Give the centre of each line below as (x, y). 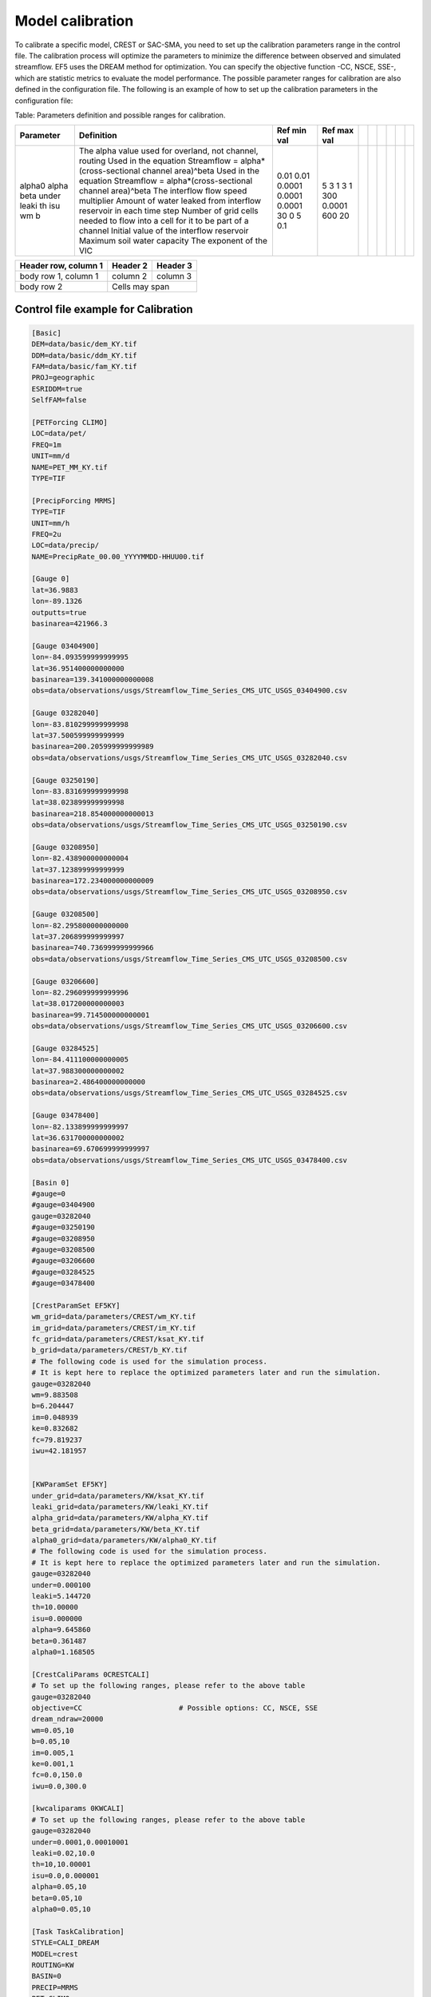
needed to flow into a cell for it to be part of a (164, 221)
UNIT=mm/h (51, 523)
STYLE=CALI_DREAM (65, 1943)
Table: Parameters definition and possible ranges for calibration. (120, 115)
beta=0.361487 (59, 1641)
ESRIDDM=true (57, 389)
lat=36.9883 (55, 590)
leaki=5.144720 (61, 1596)
